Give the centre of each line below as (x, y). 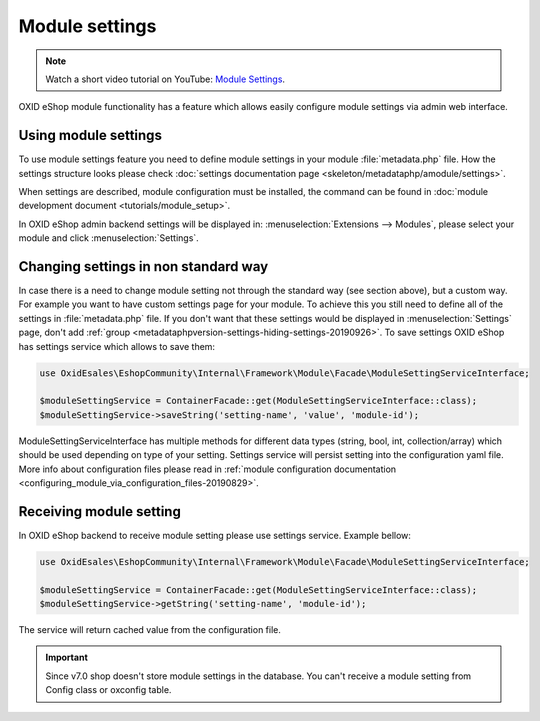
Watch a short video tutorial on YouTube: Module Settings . (165, 79)
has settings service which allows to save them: (116, 346)
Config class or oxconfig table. (108, 690)
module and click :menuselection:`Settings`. (108, 238)
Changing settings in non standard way (143, 266)
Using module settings (90, 135)
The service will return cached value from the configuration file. (150, 630)
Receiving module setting (100, 511)
